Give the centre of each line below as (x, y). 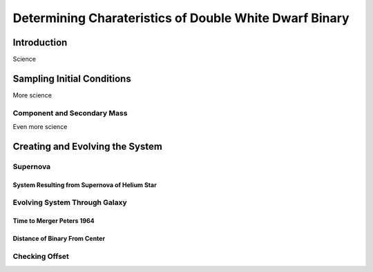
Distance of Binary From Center (59, 239)
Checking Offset (41, 257)
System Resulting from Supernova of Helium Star (85, 185)
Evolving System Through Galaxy (70, 202)
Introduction (40, 42)
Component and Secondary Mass (70, 113)
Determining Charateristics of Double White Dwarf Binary (181, 18)
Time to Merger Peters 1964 (54, 221)
